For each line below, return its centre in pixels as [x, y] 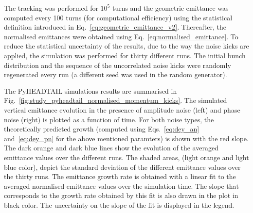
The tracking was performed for [51, 8]
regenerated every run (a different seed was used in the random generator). [116, 74]
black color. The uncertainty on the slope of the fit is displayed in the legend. [119, 205]
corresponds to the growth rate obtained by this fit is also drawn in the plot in [121, 195]
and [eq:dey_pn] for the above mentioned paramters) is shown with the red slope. [126, 138]
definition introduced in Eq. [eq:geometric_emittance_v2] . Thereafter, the [115, 27]
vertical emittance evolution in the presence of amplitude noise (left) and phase [122, 109]
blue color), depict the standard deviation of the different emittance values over [122, 167]
